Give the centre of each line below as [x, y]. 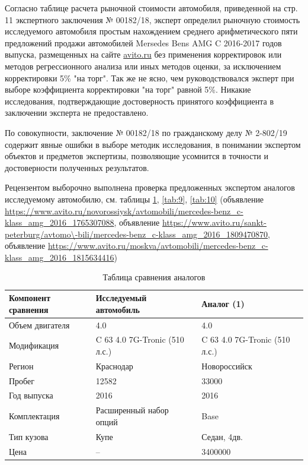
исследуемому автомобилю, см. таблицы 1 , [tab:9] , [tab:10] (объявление [134, 199]
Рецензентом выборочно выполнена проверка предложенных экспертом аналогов [150, 187]
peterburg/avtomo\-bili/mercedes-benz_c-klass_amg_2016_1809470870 [137, 234]
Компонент [30, 298]
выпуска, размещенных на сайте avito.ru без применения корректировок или [143, 54]
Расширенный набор [132, 410]
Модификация [34, 345]
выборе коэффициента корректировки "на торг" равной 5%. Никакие [128, 89]
